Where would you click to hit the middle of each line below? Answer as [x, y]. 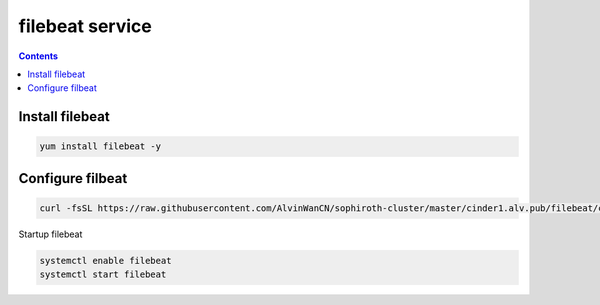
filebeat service [85, 26]
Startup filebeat [50, 234]
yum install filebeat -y [100, 146]
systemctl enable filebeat [105, 260]
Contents [38, 56]
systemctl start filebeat [103, 274]
